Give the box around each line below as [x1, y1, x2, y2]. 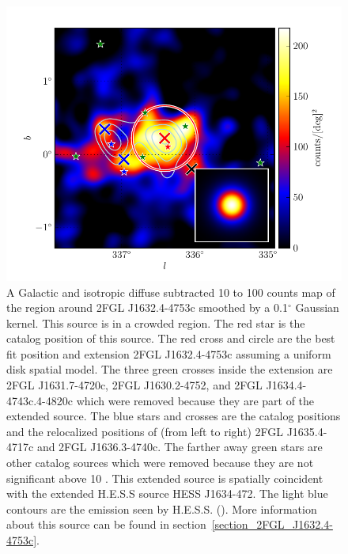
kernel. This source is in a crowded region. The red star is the [6, 314, 305, 331]
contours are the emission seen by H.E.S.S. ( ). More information [6, 500, 317, 517]
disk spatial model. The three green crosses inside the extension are [6, 361, 333, 378]
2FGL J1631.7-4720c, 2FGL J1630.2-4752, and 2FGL [6, 377, 263, 393]
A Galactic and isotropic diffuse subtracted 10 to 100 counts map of [6, 283, 335, 300]
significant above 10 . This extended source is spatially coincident [6, 469, 323, 486]
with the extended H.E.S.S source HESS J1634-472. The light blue [6, 485, 328, 502]
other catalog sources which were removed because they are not [6, 454, 314, 471]
